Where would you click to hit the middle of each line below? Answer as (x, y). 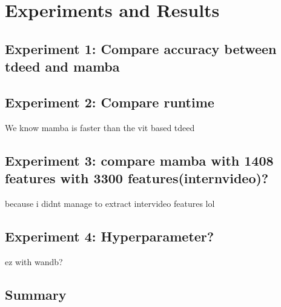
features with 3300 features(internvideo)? (137, 178)
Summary (36, 294)
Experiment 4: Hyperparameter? (110, 236)
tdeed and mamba (62, 66)
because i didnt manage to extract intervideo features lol (110, 203)
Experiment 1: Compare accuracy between (141, 48)
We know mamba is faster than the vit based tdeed (100, 127)
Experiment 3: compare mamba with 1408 (139, 160)
